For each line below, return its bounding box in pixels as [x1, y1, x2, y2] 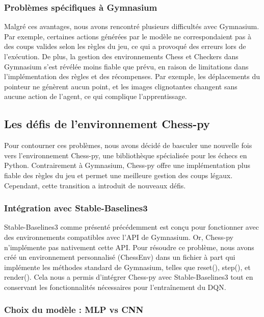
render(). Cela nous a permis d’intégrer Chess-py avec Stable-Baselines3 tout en [4, 272, 253, 282]
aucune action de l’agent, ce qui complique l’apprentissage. [4, 91, 187, 102]
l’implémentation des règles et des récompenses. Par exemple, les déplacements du [4, 71, 260, 82]
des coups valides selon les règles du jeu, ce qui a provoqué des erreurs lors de [4, 41, 246, 52]
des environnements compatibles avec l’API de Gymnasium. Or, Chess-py [4, 231, 233, 242]
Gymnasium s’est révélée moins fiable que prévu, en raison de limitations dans [4, 61, 249, 71]
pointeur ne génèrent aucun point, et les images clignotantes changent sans [4, 81, 237, 91]
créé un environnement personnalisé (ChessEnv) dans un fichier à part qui [4, 252, 235, 262]
